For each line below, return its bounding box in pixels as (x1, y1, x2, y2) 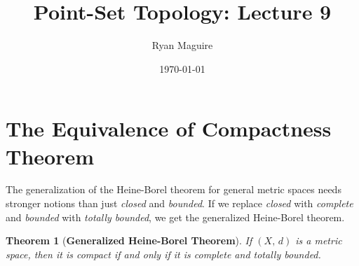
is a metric (295, 233, 342, 248)
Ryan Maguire (151, 38, 213, 52)
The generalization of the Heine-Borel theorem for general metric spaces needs (6, 182, 341, 197)
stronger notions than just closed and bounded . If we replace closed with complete (6, 196, 353, 211)
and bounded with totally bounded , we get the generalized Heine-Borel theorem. (6, 209, 345, 224)
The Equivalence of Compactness (6, 114, 332, 143)
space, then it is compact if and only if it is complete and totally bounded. (6, 246, 321, 261)
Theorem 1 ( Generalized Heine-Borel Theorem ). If (6, 233, 252, 248)
